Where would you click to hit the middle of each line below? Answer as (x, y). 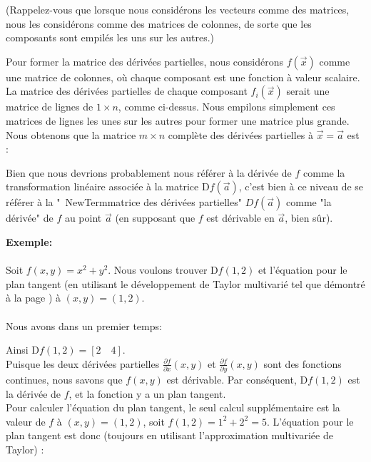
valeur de (26, 421)
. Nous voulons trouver (158, 270)
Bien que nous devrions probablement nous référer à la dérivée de (149, 172)
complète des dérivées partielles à (241, 134)
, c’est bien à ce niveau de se (301, 186)
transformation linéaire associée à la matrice (102, 186)
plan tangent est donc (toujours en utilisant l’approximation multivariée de (169, 435)
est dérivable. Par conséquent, (232, 379)
